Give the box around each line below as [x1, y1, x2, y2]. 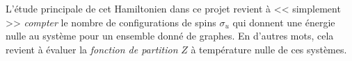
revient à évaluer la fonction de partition [6, 42, 178, 56]
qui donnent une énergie [232, 15, 335, 29]
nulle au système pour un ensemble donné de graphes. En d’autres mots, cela [6, 28, 334, 43]
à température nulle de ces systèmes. [191, 42, 347, 56]
